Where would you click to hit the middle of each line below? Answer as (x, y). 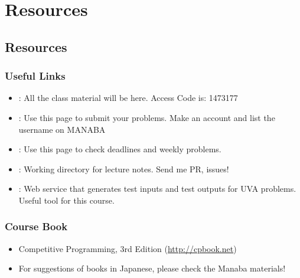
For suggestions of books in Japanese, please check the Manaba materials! (152, 268)
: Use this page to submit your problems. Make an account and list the (147, 117)
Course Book (36, 226)
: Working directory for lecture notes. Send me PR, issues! (124, 169)
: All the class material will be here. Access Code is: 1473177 (128, 98)
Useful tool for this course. (66, 200)
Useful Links (35, 76)
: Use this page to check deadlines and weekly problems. (120, 149)
